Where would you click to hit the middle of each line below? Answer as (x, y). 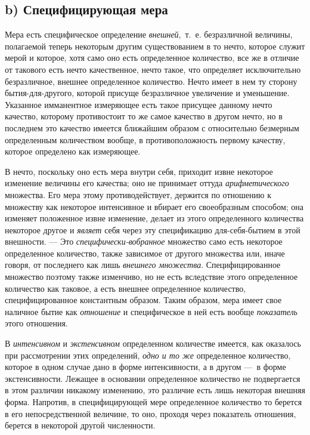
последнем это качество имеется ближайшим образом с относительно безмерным (152, 127)
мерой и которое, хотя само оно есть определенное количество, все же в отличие (152, 58)
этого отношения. (36, 323)
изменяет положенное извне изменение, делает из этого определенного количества (154, 218)
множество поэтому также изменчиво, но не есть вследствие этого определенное (151, 277)
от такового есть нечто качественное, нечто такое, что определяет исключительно (153, 69)
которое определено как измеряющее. (73, 151)
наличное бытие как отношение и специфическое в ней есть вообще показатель (151, 311)
